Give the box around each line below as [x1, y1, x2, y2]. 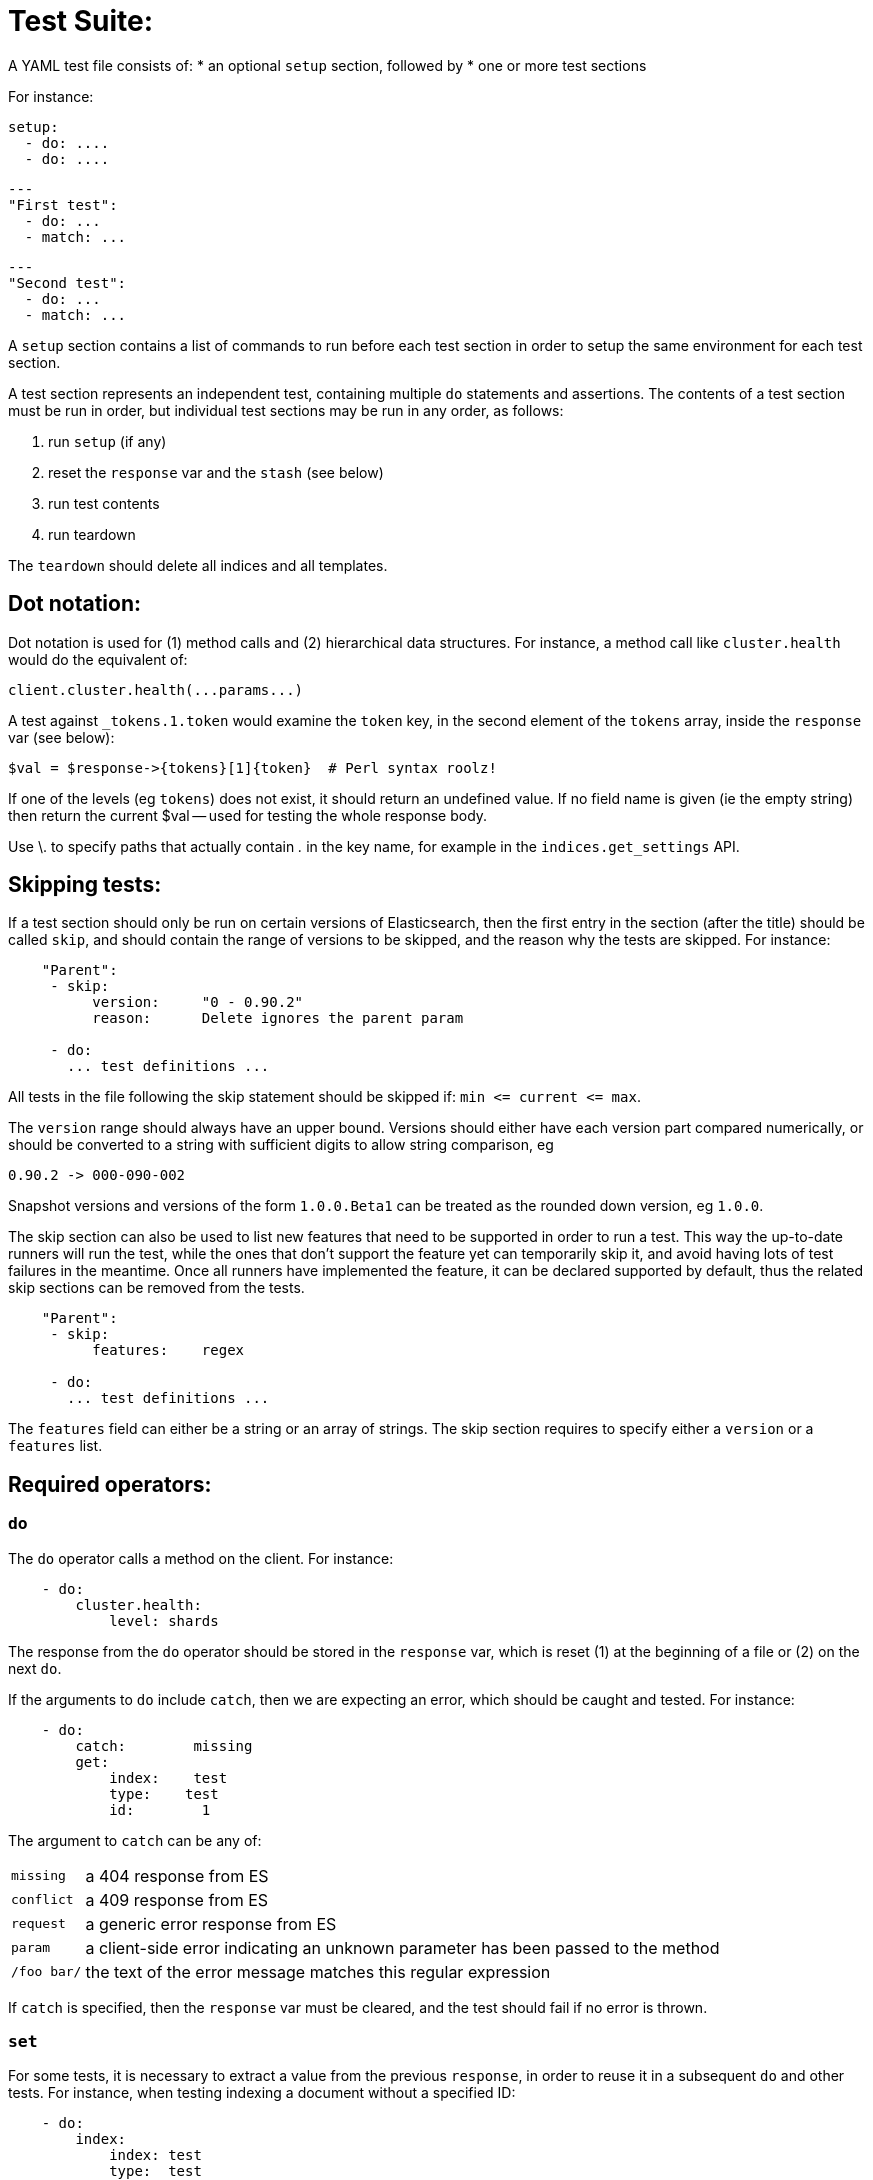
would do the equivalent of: [8, 650, 188, 668]
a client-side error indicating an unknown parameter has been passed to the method [85, 1937, 720, 1958]
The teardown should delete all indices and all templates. [8, 556, 388, 574]
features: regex [92, 1342, 245, 1359]
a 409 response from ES [85, 1889, 269, 1910]
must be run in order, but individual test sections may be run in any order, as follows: [8, 401, 564, 419]
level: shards [109, 1612, 219, 1629]
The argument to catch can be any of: [8, 1831, 262, 1849]
